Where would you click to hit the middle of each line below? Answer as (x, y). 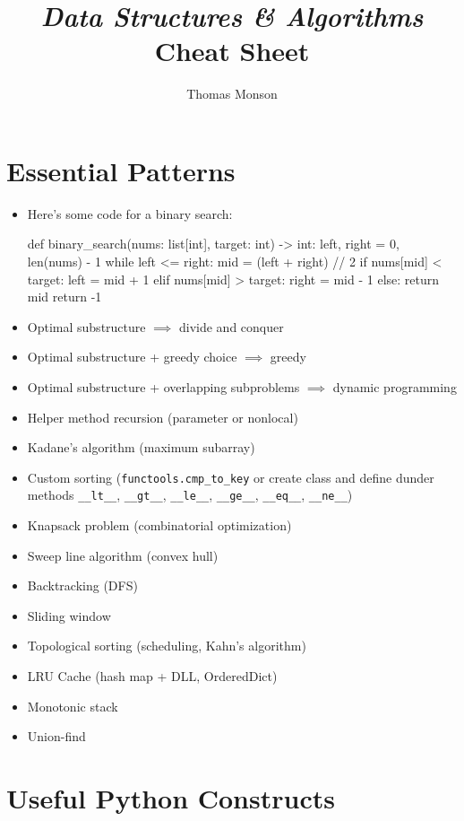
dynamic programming (395, 387)
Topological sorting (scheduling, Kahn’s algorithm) (167, 646)
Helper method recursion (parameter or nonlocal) (163, 417)
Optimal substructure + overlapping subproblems (163, 387)
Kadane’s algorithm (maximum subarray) (141, 447)
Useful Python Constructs (171, 798)
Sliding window (69, 615)
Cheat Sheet (232, 51)
